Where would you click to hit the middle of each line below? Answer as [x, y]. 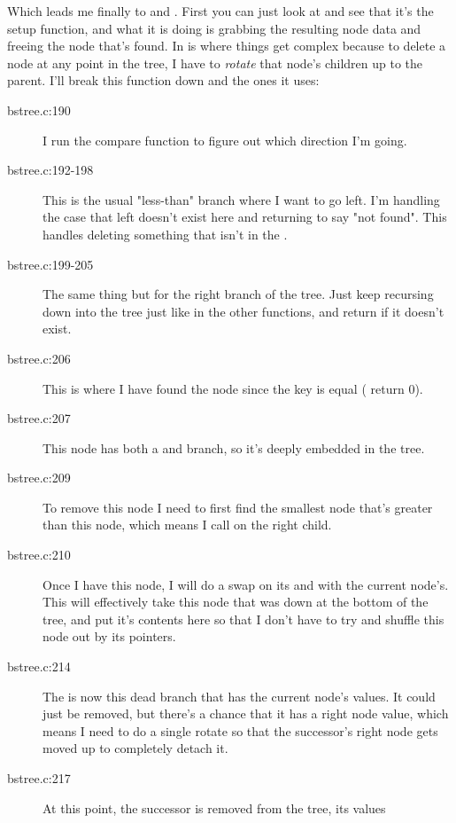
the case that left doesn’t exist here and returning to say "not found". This [245, 217]
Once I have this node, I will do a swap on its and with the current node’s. [246, 584]
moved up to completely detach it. [135, 748]
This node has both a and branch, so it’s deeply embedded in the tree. [234, 447]
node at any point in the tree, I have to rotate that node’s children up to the [215, 63]
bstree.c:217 [39, 778]
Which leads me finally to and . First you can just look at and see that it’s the [220, 11]
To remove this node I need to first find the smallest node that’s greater [238, 507]
